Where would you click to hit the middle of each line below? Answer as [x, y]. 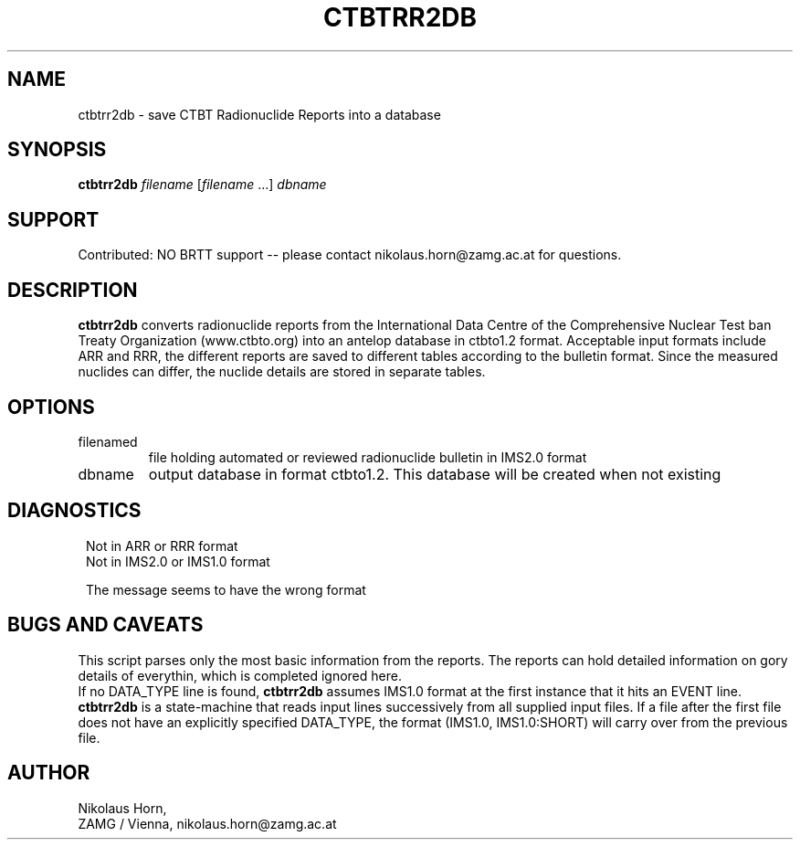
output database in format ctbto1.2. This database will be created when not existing [435, 474]
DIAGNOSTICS [74, 511]
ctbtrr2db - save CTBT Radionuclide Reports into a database [259, 114]
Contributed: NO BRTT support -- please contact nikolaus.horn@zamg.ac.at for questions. [350, 255]
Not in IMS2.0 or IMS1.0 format [178, 561]
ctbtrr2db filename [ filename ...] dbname [202, 185]
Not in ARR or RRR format [162, 545]
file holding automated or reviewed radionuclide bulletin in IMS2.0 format [368, 457]
